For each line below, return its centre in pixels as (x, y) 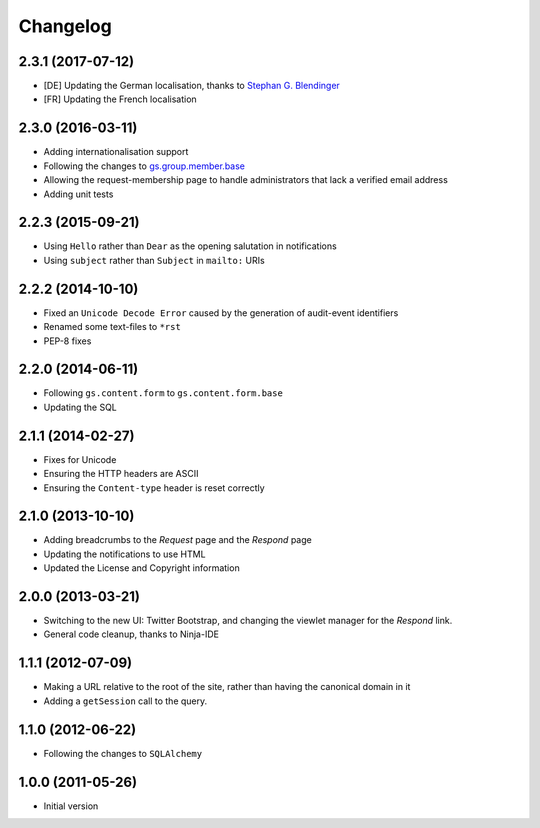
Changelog (65, 26)
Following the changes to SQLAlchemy (123, 753)
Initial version (71, 806)
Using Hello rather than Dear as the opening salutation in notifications (190, 246)
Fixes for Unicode (80, 459)
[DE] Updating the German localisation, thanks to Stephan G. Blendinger (191, 86)
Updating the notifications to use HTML (124, 554)
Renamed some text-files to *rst (112, 327)
